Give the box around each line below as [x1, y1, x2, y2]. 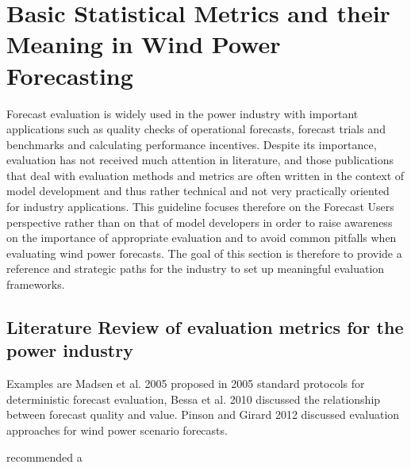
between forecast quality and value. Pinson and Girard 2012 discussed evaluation [6, 406, 400, 423]
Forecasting [6, 59, 133, 91]
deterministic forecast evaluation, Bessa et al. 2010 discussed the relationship [6, 390, 381, 407]
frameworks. [6, 276, 65, 293]
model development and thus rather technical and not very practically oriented [6, 182, 390, 199]
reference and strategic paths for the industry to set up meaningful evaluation [6, 260, 385, 277]
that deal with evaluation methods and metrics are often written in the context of [6, 167, 405, 183]
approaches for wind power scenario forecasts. [6, 422, 228, 438]
